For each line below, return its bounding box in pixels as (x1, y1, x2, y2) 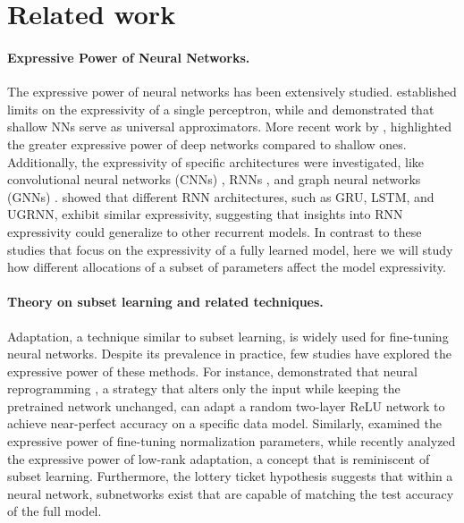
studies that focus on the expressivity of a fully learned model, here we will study (7, 240, 453, 258)
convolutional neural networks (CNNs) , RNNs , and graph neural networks (7, 170, 421, 189)
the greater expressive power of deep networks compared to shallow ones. (7, 134, 407, 153)
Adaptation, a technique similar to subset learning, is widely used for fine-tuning (7, 326, 449, 345)
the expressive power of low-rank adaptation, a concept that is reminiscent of (7, 449, 430, 468)
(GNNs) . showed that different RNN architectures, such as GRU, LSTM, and (7, 187, 434, 206)
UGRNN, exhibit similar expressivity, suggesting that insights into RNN (7, 205, 403, 224)
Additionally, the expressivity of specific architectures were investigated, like (7, 152, 425, 171)
